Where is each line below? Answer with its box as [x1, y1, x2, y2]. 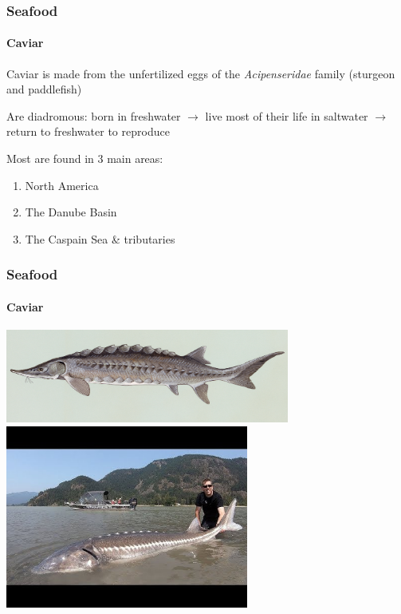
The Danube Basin [25, 204, 117, 220]
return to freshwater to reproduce [6, 123, 170, 140]
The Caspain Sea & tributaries [25, 230, 175, 247]
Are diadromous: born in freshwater [6, 107, 181, 124]
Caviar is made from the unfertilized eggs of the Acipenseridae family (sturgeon [6, 65, 395, 81]
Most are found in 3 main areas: [6, 150, 163, 167]
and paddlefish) [6, 81, 82, 97]
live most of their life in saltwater [205, 107, 368, 124]
